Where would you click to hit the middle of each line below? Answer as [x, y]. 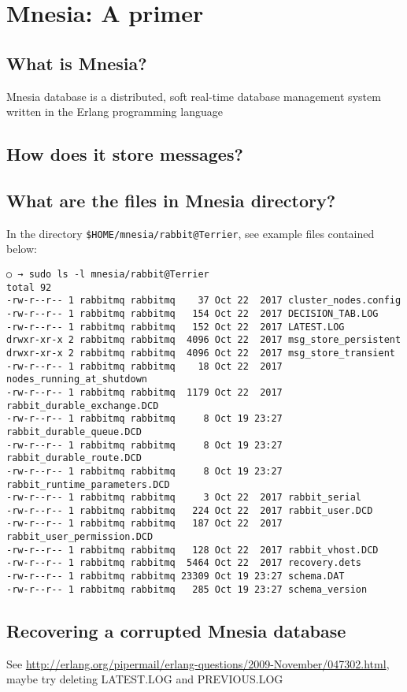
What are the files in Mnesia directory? [171, 200]
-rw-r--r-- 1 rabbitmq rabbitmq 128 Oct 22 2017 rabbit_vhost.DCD [192, 550]
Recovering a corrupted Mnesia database [176, 630]
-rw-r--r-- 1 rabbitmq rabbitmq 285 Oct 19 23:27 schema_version [187, 589]
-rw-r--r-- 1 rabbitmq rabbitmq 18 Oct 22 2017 [144, 366]
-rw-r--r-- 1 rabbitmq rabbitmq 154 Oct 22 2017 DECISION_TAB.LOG [192, 313]
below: [22, 249]
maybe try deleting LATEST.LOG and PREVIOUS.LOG [145, 679]
